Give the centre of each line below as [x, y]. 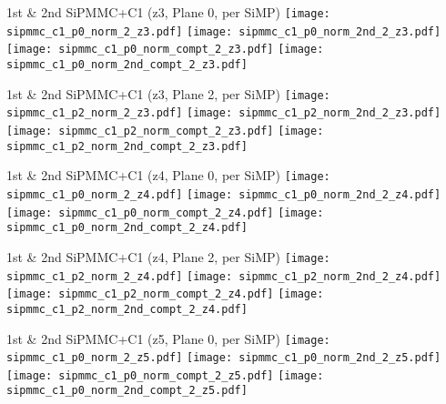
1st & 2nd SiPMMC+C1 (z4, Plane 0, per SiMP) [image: [168, 175]
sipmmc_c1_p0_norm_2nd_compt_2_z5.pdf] [127, 391]
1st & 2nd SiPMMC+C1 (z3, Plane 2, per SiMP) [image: [168, 93]
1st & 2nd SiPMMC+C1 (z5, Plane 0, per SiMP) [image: [168, 338]
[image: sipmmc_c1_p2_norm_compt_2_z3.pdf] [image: [165, 131]
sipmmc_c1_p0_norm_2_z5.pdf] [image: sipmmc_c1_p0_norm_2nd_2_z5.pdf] [224, 358]
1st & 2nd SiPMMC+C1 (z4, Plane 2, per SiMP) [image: [168, 256]
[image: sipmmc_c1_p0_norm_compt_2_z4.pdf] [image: [165, 212]
